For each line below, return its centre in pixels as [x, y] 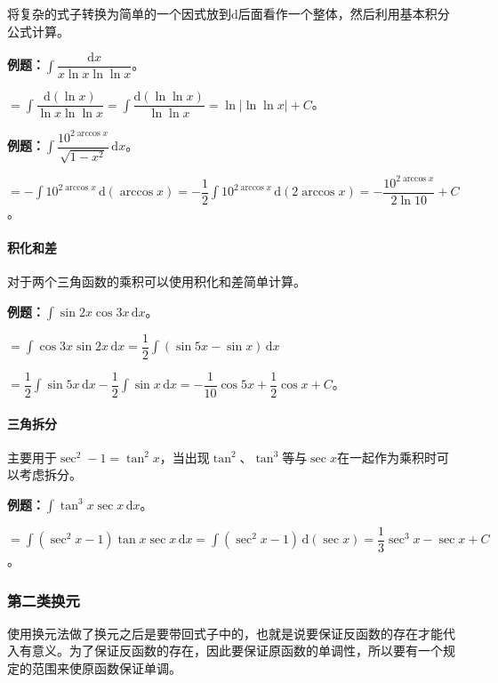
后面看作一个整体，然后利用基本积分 [344, 13]
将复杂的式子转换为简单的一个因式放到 [119, 13]
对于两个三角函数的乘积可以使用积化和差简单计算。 [157, 281]
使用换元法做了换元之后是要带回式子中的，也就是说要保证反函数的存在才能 [225, 633]
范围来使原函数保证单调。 [106, 667]
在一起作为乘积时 [386, 457]
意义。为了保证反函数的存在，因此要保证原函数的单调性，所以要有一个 [237, 651]
